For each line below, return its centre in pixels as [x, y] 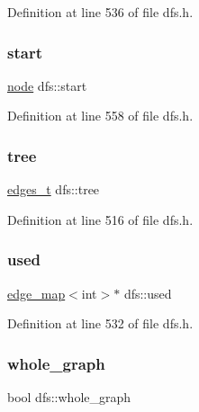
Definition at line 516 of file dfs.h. [100, 219]
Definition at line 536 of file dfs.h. [100, 12]
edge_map [36, 293]
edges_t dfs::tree [54, 189]
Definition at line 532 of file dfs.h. [100, 323]
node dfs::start [47, 85]
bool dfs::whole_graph [69, 397]
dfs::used [148, 293]
